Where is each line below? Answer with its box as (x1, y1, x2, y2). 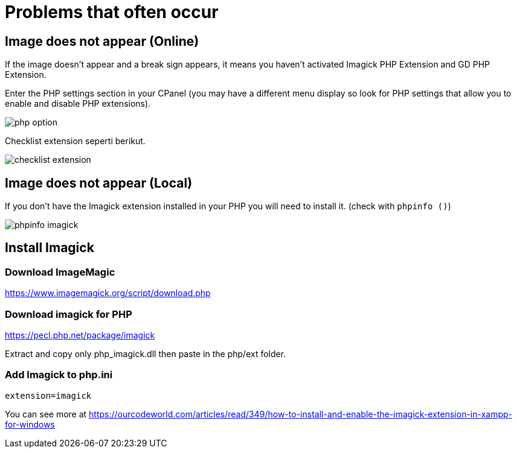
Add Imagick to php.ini (5, 369, 113, 381)
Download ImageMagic (5, 265, 115, 278)
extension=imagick (5, 390, 92, 401)
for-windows (5, 419, 56, 429)
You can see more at (5, 408, 87, 419)
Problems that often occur (5, 2, 219, 22)
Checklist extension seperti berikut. (5, 136, 146, 147)
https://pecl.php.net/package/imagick (5, 329, 155, 340)
